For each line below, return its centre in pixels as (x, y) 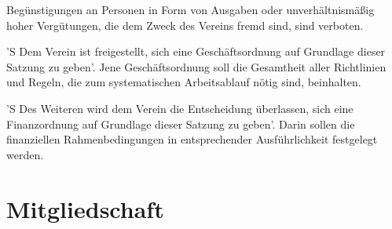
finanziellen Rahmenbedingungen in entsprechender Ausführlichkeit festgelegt (192, 139)
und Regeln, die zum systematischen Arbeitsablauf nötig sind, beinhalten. (184, 82)
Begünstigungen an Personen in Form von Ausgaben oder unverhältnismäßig (191, 9)
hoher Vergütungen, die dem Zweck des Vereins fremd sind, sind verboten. (185, 25)
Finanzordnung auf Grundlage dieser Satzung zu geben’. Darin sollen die (181, 124)
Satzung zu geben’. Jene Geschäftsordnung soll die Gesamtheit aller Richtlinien (196, 66)
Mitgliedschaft (85, 208)
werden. (25, 154)
